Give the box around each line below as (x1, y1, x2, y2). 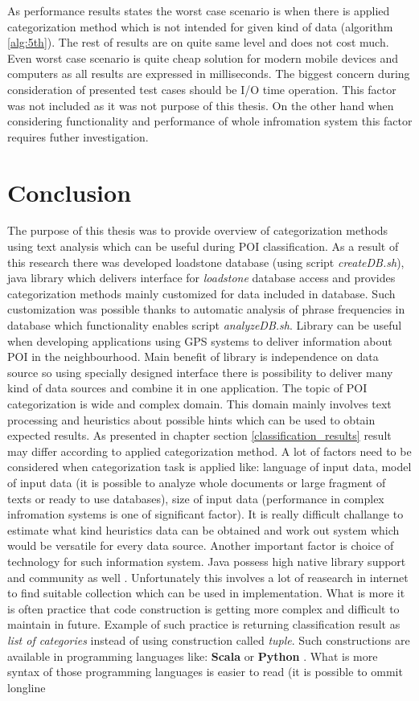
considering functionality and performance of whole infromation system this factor (7, 113, 413, 129)
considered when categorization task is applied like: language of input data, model (7, 458, 412, 475)
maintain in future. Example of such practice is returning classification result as (7, 616, 401, 633)
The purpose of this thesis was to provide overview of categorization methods (7, 222, 388, 239)
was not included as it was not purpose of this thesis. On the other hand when (7, 96, 394, 113)
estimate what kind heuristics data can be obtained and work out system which (7, 521, 400, 538)
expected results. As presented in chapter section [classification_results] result (7, 427, 392, 444)
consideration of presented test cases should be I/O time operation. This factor (7, 80, 396, 97)
